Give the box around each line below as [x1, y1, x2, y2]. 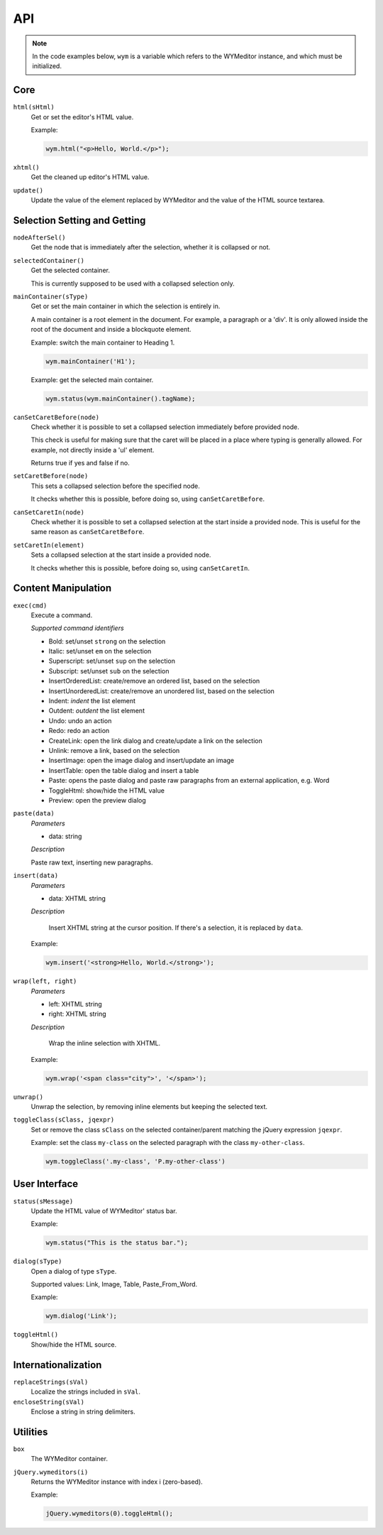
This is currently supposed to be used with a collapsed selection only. [30, 279, 235, 288]
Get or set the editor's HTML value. [30, 112, 134, 121]
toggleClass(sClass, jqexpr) [13, 1116, 115, 1124]
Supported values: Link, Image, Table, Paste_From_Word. [30, 1280, 198, 1289]
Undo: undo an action [48, 716, 112, 725]
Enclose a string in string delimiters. [30, 1407, 135, 1416]
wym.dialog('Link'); [45, 1312, 117, 1320]
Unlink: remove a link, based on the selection [48, 746, 180, 754]
